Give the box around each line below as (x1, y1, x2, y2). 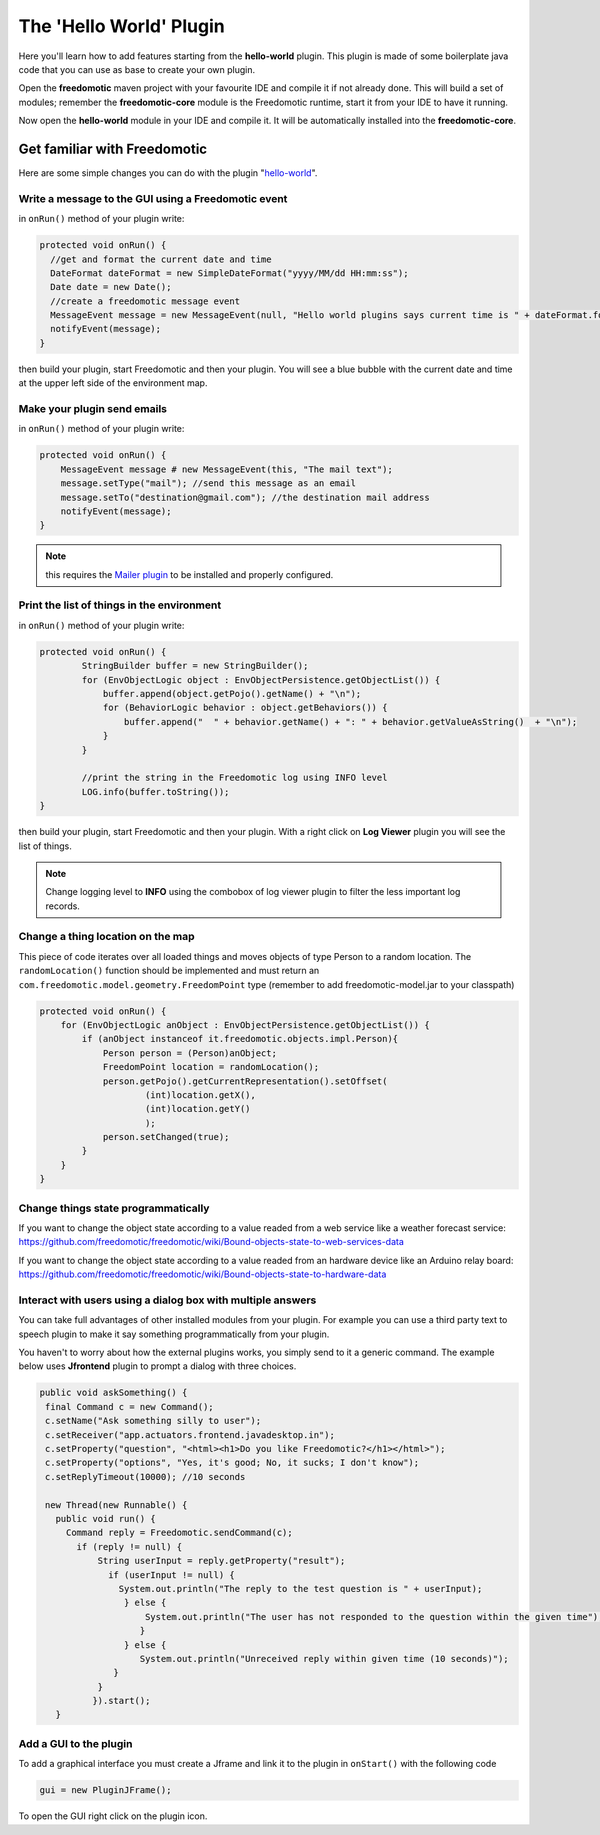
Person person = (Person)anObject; (102, 1047, 277, 1059)
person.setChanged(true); (102, 1131, 230, 1143)
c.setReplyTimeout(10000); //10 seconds (45, 1471, 246, 1482)
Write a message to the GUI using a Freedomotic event (18, 191, 288, 205)
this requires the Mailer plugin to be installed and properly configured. (45, 568, 334, 580)
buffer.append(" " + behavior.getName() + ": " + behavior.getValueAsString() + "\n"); (123, 716, 578, 727)
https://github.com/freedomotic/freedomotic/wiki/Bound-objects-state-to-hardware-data (18, 1268, 387, 1280)
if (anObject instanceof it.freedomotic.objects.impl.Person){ (81, 1033, 399, 1045)
